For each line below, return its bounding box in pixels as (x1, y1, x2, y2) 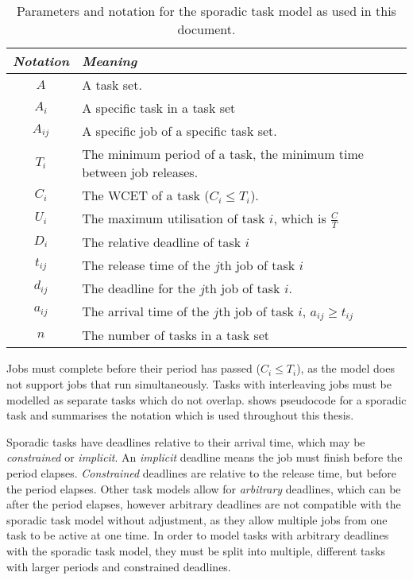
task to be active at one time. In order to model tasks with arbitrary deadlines (6, 527, 389, 543)
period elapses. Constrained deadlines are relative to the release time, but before (6, 465, 396, 481)
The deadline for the (82, 278, 195, 297)
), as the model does (296, 360, 395, 377)
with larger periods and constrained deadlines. (6, 558, 231, 574)
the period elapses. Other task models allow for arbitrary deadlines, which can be (6, 480, 401, 497)
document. (177, 20, 236, 38)
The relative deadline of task (82, 232, 241, 251)
